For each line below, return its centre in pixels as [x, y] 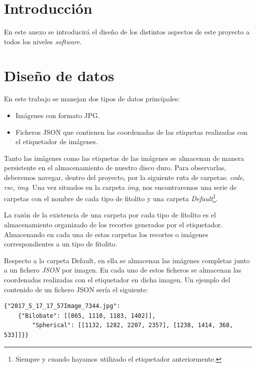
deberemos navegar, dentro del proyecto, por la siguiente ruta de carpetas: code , [124, 177]
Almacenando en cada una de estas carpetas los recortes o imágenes [106, 234]
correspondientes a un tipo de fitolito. [61, 244]
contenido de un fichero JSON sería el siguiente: [76, 289]
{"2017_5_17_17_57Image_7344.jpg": [62, 306]
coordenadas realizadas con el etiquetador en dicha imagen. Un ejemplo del [117, 279]
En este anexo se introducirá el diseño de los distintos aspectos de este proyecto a [127, 32]
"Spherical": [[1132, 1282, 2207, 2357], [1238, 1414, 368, [133, 325]
